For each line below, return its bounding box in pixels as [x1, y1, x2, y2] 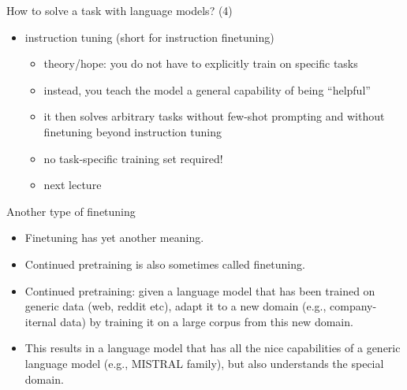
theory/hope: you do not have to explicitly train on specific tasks [43, 55, 358, 72]
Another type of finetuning [6, 202, 136, 219]
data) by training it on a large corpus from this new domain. [60, 313, 353, 329]
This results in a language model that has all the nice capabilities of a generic [24, 340, 401, 356]
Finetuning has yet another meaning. [24, 229, 204, 246]
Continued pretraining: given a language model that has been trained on [24, 282, 375, 299]
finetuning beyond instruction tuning [43, 123, 222, 139]
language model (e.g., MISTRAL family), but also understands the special [24, 355, 384, 371]
